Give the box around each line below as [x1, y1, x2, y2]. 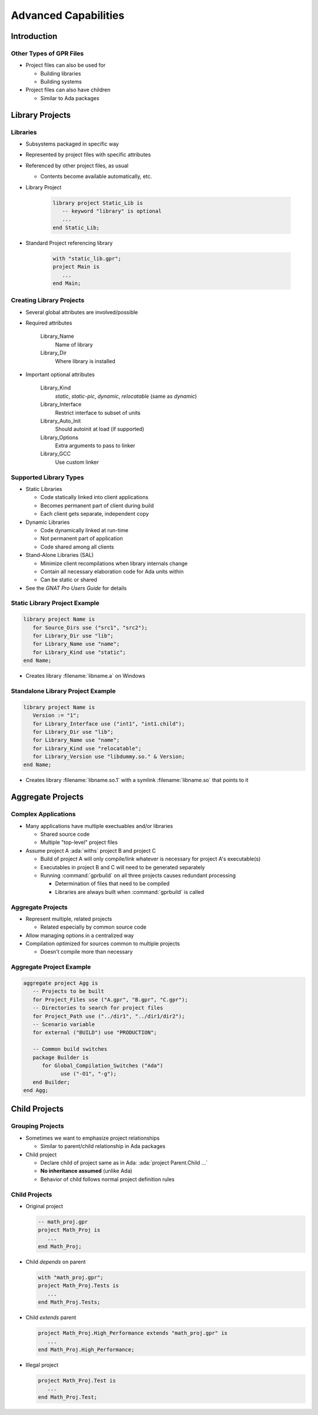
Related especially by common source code [40, 923, 147, 931]
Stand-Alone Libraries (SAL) [25, 552, 94, 559]
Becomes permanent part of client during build [40, 502, 154, 509]
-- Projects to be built [32, 988, 104, 995]
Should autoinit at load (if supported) [55, 426, 144, 433]
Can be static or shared [40, 576, 97, 583]
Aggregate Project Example [11, 963, 91, 971]
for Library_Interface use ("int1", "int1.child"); [32, 720, 185, 727]
